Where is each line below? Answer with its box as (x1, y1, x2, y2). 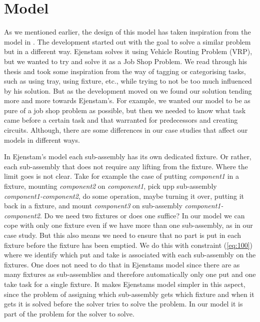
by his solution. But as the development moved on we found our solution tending (4, 85, 252, 96)
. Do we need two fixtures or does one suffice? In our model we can (39, 210, 245, 220)
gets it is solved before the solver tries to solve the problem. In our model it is (4, 298, 243, 309)
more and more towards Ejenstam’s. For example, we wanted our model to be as (4, 95, 250, 106)
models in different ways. (4, 134, 80, 145)
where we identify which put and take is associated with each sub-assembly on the (4, 249, 256, 260)
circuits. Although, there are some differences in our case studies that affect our (4, 125, 248, 135)
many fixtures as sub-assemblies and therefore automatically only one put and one (4, 269, 256, 279)
